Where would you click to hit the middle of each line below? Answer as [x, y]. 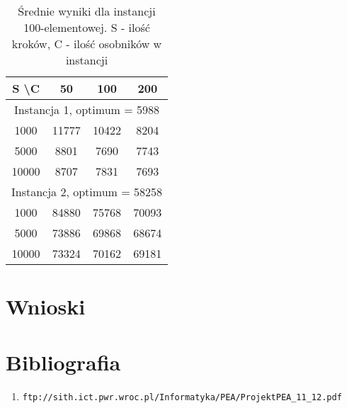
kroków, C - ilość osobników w [87, 44]
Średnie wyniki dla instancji [87, 11]
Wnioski [46, 306]
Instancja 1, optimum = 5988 [87, 109]
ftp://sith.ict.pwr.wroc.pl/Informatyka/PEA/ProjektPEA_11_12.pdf [182, 397]
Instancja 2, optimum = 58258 [87, 192]
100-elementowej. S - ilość [87, 27]
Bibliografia [63, 362]
